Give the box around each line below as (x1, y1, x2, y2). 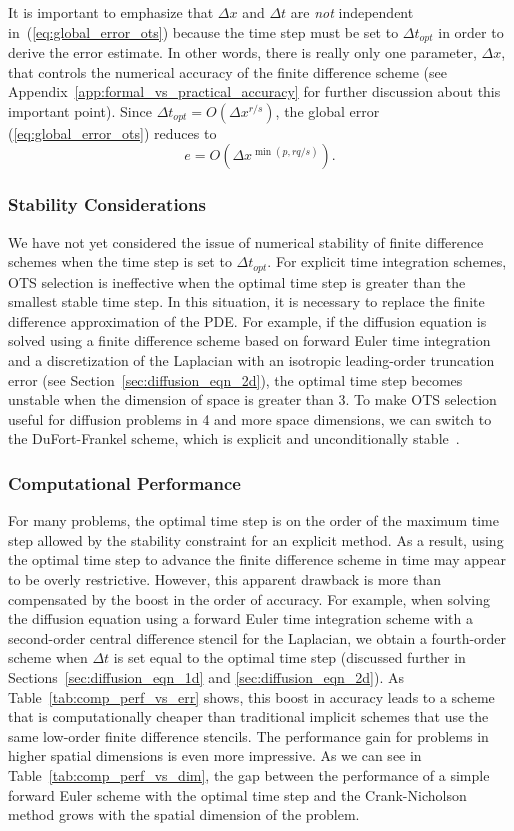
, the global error (275, 100, 380, 121)
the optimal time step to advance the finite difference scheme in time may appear (8, 549, 506, 570)
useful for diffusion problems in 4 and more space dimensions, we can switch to (8, 408, 492, 429)
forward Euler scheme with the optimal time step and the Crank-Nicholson (8, 784, 467, 805)
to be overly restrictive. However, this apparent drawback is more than (8, 569, 441, 590)
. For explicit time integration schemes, (267, 251, 507, 272)
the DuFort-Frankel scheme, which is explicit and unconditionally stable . (8, 428, 460, 449)
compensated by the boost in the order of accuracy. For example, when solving (8, 588, 491, 609)
